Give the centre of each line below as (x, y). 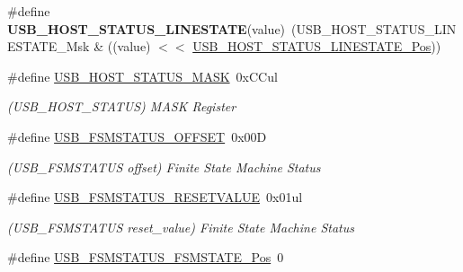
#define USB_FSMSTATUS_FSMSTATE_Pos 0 (146, 257)
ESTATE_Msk (49, 46)
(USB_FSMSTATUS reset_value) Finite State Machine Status (181, 227)
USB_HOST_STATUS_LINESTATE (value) (147, 28)
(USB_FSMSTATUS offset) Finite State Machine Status (164, 167)
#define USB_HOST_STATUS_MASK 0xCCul (142, 76)
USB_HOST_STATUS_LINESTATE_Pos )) (317, 46)
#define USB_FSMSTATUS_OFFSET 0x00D (137, 136)
